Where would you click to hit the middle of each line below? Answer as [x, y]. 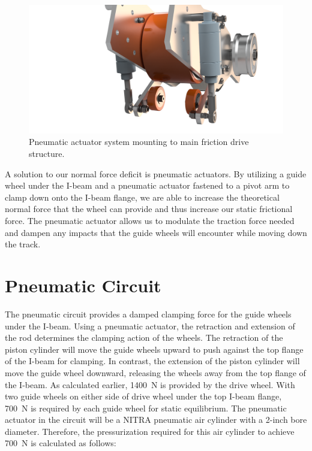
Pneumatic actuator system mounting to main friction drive [139, 142]
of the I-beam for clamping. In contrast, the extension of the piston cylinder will [152, 361]
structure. [47, 154]
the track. [23, 244]
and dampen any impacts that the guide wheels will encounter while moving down [156, 232]
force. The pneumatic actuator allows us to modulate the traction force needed [150, 221]
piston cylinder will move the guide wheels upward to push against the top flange [154, 349]
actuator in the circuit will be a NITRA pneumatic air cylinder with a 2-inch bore [156, 420]
